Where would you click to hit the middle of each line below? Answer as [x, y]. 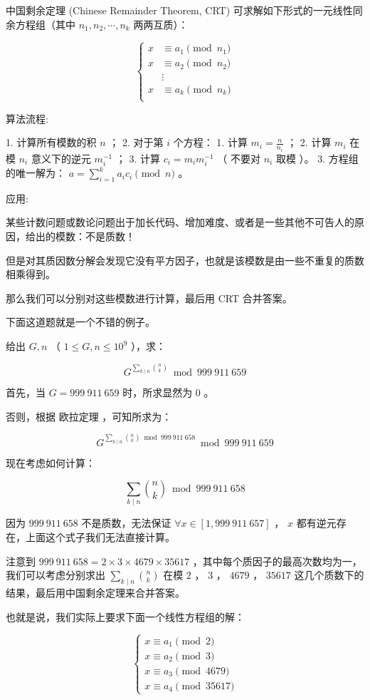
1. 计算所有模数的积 [51, 142]
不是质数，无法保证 [126, 523]
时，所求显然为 [158, 392]
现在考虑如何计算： [51, 462]
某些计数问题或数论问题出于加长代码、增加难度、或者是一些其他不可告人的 [180, 222]
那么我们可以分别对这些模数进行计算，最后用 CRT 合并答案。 [149, 298]
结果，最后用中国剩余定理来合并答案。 [95, 593]
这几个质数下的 [329, 575]
